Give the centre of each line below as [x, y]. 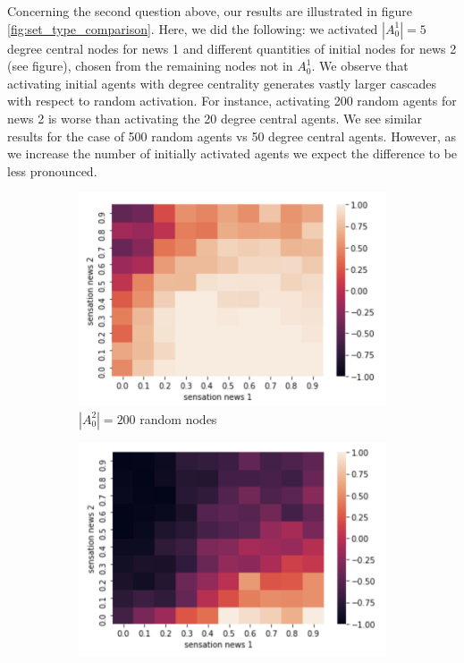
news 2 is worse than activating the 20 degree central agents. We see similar [215, 118]
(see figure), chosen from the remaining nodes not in [150, 66]
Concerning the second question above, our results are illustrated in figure [210, 11]
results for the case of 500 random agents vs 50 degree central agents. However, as [232, 136]
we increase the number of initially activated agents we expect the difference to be [232, 153]
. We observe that [360, 66]
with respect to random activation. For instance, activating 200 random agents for [232, 101]
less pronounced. [52, 170]
